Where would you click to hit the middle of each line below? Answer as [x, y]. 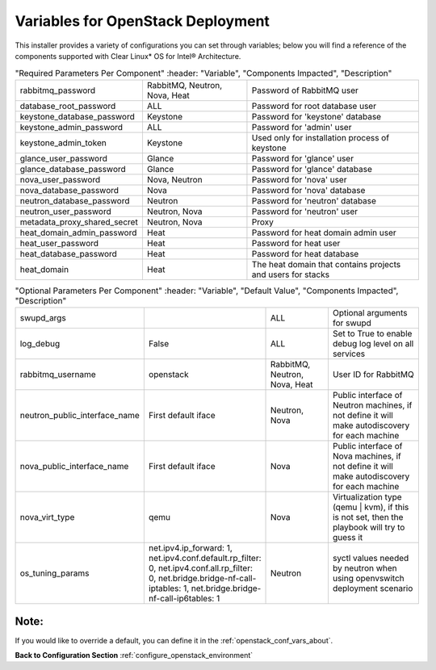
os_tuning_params [55, 573]
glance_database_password [73, 169]
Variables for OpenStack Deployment [143, 21]
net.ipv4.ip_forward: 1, [191, 548]
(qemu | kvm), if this [371, 507]
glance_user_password [64, 158]
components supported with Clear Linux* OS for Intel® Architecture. [128, 56]
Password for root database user [314, 106]
